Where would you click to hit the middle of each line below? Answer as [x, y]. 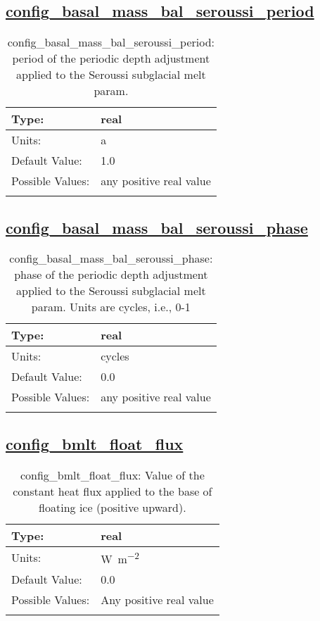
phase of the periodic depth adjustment [111, 275]
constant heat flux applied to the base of [113, 491]
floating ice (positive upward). [113, 507]
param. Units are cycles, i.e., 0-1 [111, 307]
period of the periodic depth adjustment [111, 58]
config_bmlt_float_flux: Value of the [112, 475]
